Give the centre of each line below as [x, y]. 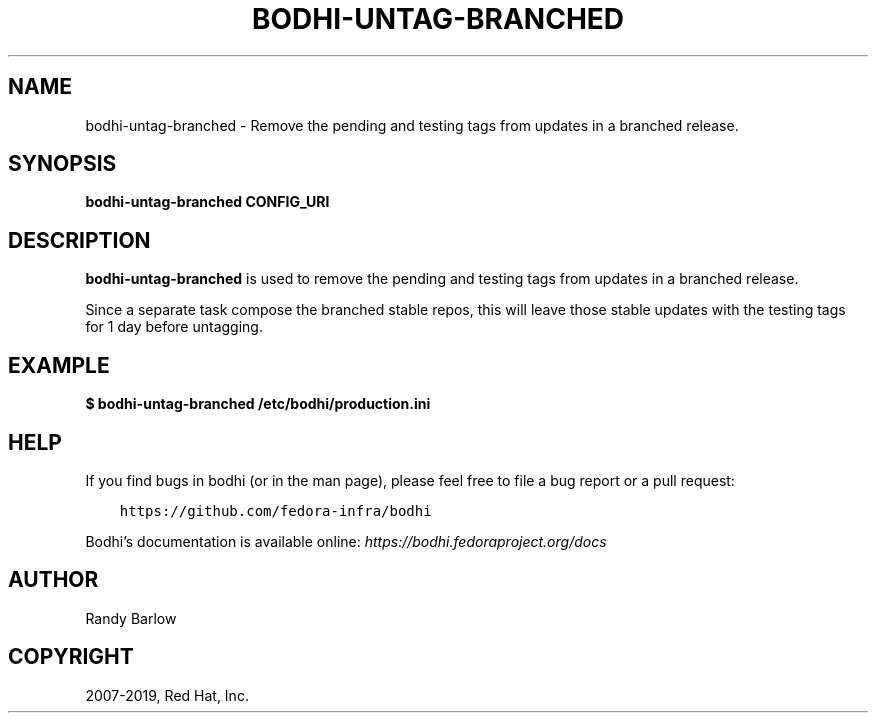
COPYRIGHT [71, 657]
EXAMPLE [59, 365]
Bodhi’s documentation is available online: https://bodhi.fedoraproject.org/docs [346, 541]
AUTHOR [53, 580]
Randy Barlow [131, 618]
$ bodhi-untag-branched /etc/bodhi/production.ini [258, 404]
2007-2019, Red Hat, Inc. [167, 695]
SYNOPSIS [62, 164]
